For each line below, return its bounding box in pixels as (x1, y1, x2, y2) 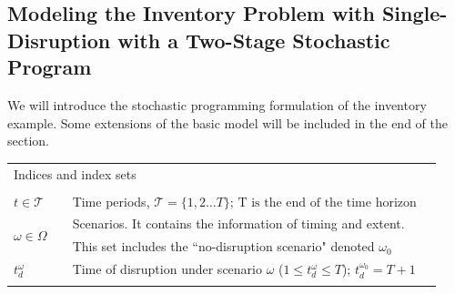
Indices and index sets (14, 164, 136, 183)
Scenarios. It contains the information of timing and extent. (72, 214, 405, 233)
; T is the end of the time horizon (229, 196, 417, 209)
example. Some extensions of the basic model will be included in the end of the (7, 113, 448, 132)
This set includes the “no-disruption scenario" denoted (72, 237, 375, 256)
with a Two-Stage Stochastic (117, 25, 390, 54)
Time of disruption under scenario (72, 259, 262, 279)
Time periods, (72, 191, 150, 210)
